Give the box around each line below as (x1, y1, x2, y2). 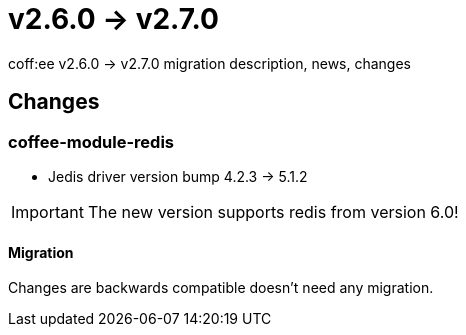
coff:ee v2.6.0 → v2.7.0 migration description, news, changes (8, 54, 411, 72)
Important (11, 201, 84, 222)
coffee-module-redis (8, 131, 174, 152)
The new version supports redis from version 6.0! (87, 201, 459, 222)
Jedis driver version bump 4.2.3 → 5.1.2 (48, 167, 308, 185)
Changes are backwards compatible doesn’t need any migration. (8, 279, 434, 297)
